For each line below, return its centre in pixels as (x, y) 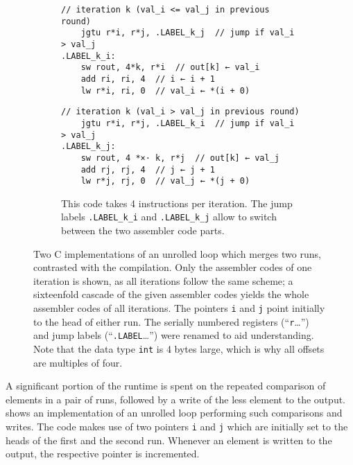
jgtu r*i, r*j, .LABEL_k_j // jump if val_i (188, 33)
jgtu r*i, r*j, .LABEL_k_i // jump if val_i (188, 123)
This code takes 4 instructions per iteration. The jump (177, 203)
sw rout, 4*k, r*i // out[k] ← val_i (170, 68)
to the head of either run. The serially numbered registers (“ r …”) (171, 321)
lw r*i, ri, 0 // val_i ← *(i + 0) (165, 90)
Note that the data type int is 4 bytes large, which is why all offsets (179, 349)
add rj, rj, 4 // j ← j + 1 (148, 169)
